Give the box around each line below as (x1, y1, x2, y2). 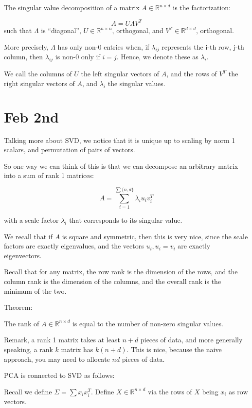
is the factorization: (173, 2, 231, 12)
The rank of (4, 318, 39, 328)
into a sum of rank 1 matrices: (4, 170, 94, 180)
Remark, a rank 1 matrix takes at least (4, 335, 120, 345)
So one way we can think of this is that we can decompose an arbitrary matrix (4, 160, 238, 171)
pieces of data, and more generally (140, 335, 243, 345)
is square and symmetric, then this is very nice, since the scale (62, 231, 248, 241)
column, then (4, 52, 43, 62)
